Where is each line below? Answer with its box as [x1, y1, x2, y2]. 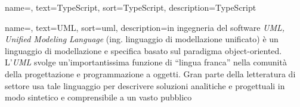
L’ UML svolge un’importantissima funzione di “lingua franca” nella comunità [5, 56, 287, 68]
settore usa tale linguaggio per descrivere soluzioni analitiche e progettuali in [5, 79, 285, 92]
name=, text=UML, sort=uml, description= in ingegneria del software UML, [5, 21, 285, 33]
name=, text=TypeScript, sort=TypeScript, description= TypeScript [5, 1, 256, 13]
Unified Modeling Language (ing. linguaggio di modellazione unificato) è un [5, 33, 279, 45]
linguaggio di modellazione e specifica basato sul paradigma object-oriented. [5, 44, 282, 56]
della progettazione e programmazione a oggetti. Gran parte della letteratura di [5, 67, 296, 80]
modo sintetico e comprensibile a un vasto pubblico [5, 91, 192, 103]
